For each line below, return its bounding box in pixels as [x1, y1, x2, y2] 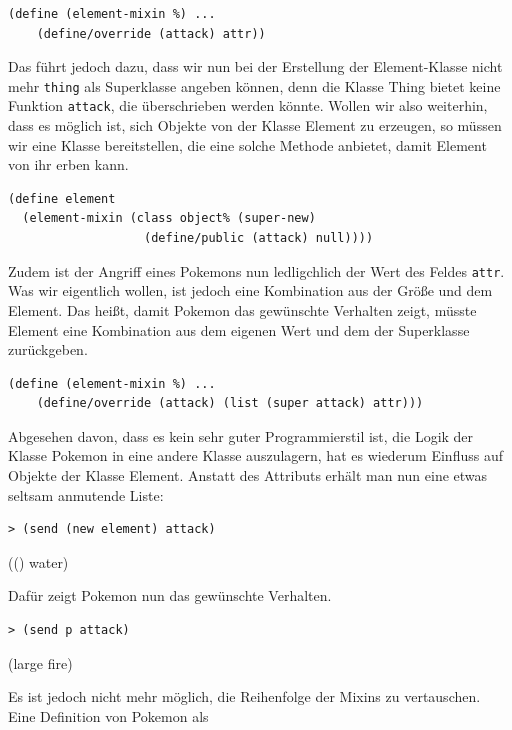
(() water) [8, 551, 69, 572]
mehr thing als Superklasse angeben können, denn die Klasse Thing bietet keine [8, 75, 501, 96]
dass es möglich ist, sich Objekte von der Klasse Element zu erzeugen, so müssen [8, 115, 502, 136]
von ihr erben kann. [8, 154, 129, 175]
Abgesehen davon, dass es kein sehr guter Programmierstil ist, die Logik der [8, 425, 474, 446]
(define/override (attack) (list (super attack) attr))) [36, 396, 424, 411]
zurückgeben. [8, 339, 88, 360]
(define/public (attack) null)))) [144, 231, 374, 246]
